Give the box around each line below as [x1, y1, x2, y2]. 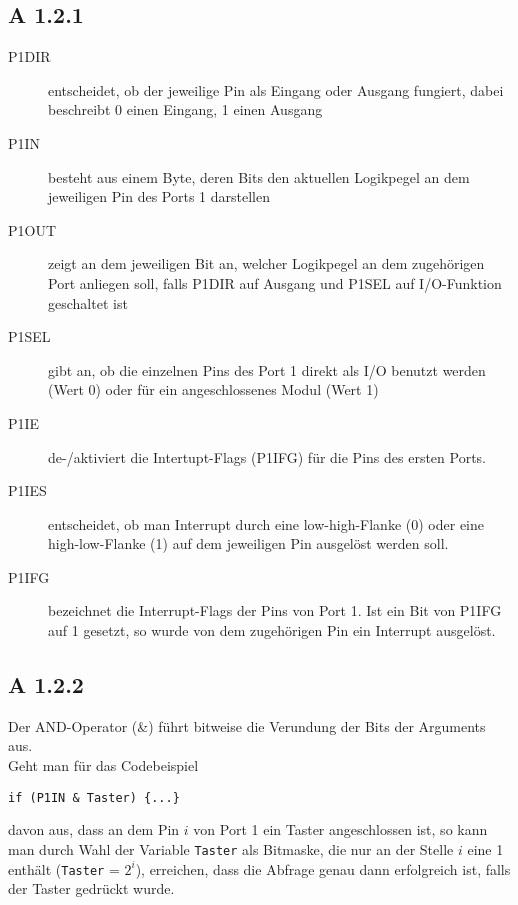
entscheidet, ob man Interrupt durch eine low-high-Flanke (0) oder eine [48, 513, 484, 534]
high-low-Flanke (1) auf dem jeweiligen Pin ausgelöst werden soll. [48, 533, 449, 554]
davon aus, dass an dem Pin [8, 819, 180, 840]
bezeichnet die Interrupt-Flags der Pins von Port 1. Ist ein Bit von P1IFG [48, 600, 502, 621]
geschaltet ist [48, 292, 128, 313]
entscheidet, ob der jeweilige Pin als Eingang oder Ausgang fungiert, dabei [48, 79, 504, 100]
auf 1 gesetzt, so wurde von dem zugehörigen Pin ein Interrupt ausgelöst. [48, 620, 496, 641]
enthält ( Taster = [8, 858, 120, 879]
